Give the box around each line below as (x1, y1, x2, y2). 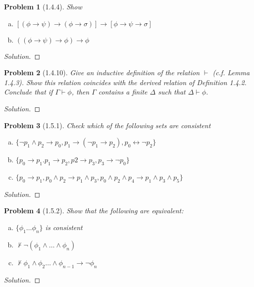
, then (71, 87, 90, 97)
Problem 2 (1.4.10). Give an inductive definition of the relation (4, 67, 200, 78)
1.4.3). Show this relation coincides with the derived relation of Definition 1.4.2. (4, 77, 247, 87)
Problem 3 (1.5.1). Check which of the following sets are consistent (4, 120, 211, 130)
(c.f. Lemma (212, 67, 250, 78)
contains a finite (98, 87, 148, 97)
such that (158, 87, 186, 97)
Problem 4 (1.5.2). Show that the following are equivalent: (4, 205, 184, 216)
